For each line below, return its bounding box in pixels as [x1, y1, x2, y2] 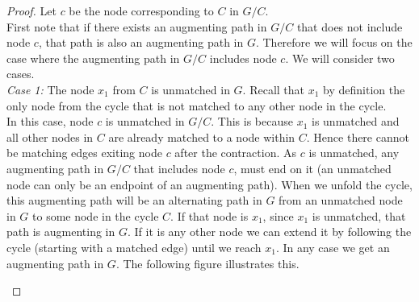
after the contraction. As [174, 144, 297, 161]
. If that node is [170, 207, 249, 224]
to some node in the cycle [32, 207, 159, 224]
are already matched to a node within [108, 128, 295, 145]
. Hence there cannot [306, 128, 409, 145]
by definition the [323, 81, 405, 97]
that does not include [296, 18, 403, 35]
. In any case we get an [275, 238, 390, 255]
